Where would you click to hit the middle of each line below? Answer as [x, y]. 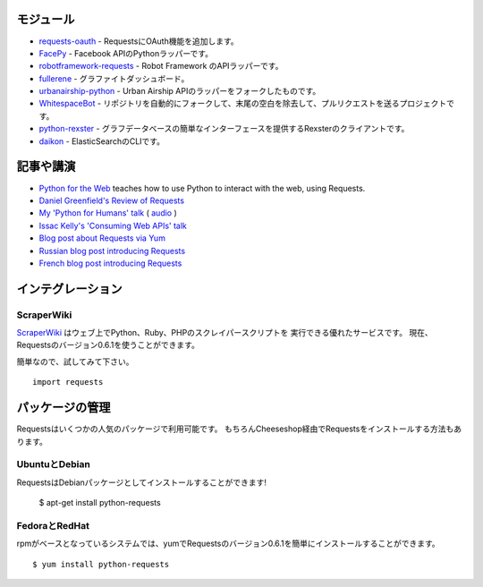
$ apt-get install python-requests [100, 503]
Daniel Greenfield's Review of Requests [112, 200]
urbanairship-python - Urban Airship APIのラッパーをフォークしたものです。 [180, 91]
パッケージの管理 [64, 408]
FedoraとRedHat [53, 525]
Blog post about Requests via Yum [102, 238]
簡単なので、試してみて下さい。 [75, 362]
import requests [68, 382]
